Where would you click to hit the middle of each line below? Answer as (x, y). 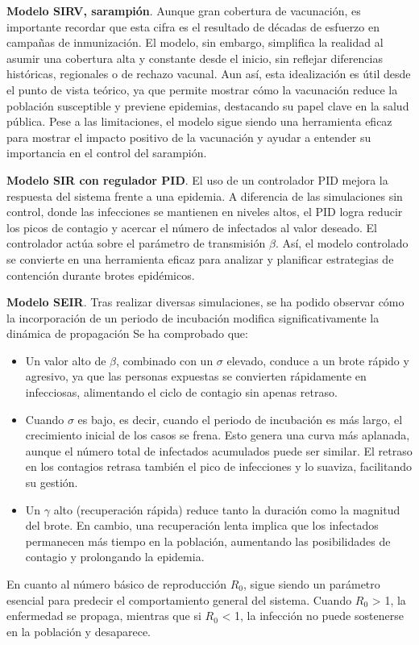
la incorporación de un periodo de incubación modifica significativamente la (193, 317)
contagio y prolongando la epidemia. (115, 557)
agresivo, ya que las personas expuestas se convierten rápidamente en (196, 376)
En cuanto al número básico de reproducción (117, 584)
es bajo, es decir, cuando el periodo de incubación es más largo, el (240, 419)
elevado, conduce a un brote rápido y (318, 360)
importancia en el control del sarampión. (107, 153)
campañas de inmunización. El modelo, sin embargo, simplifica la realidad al (195, 42)
